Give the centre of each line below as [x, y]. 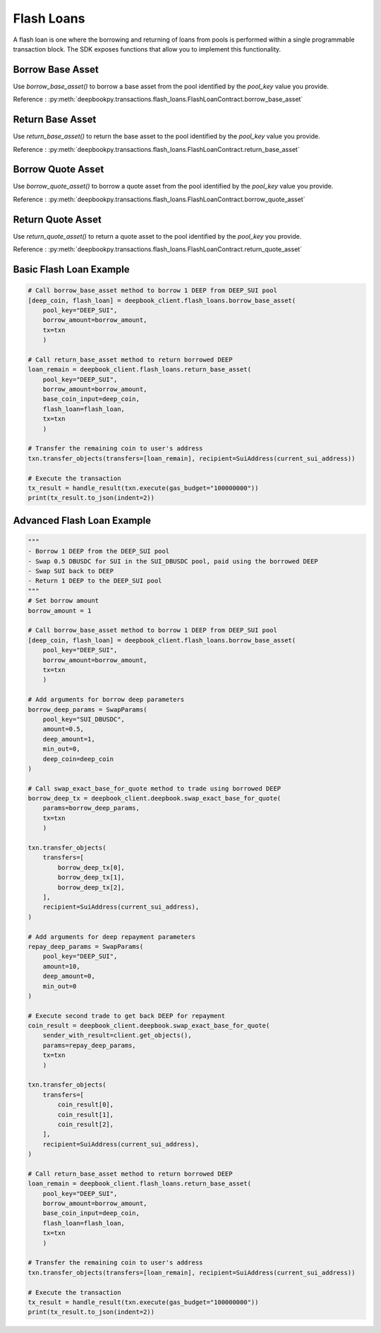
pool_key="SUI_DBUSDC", [84, 719]
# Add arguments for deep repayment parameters [111, 937]
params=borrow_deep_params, [91, 808]
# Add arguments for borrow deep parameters [106, 700]
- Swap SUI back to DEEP [71, 571]
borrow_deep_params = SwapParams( [87, 709]
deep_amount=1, [69, 739]
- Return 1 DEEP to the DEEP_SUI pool [95, 581]
